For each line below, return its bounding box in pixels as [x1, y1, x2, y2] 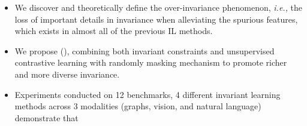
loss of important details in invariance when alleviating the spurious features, [14, 13, 298, 25]
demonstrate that [14, 111, 79, 124]
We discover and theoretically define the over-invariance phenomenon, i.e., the [14, 1, 303, 13]
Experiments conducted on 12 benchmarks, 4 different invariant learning [14, 88, 281, 100]
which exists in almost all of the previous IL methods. [14, 24, 213, 37]
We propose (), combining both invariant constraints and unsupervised [14, 44, 275, 57]
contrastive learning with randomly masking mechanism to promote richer [14, 56, 287, 69]
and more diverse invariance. [14, 67, 120, 80]
